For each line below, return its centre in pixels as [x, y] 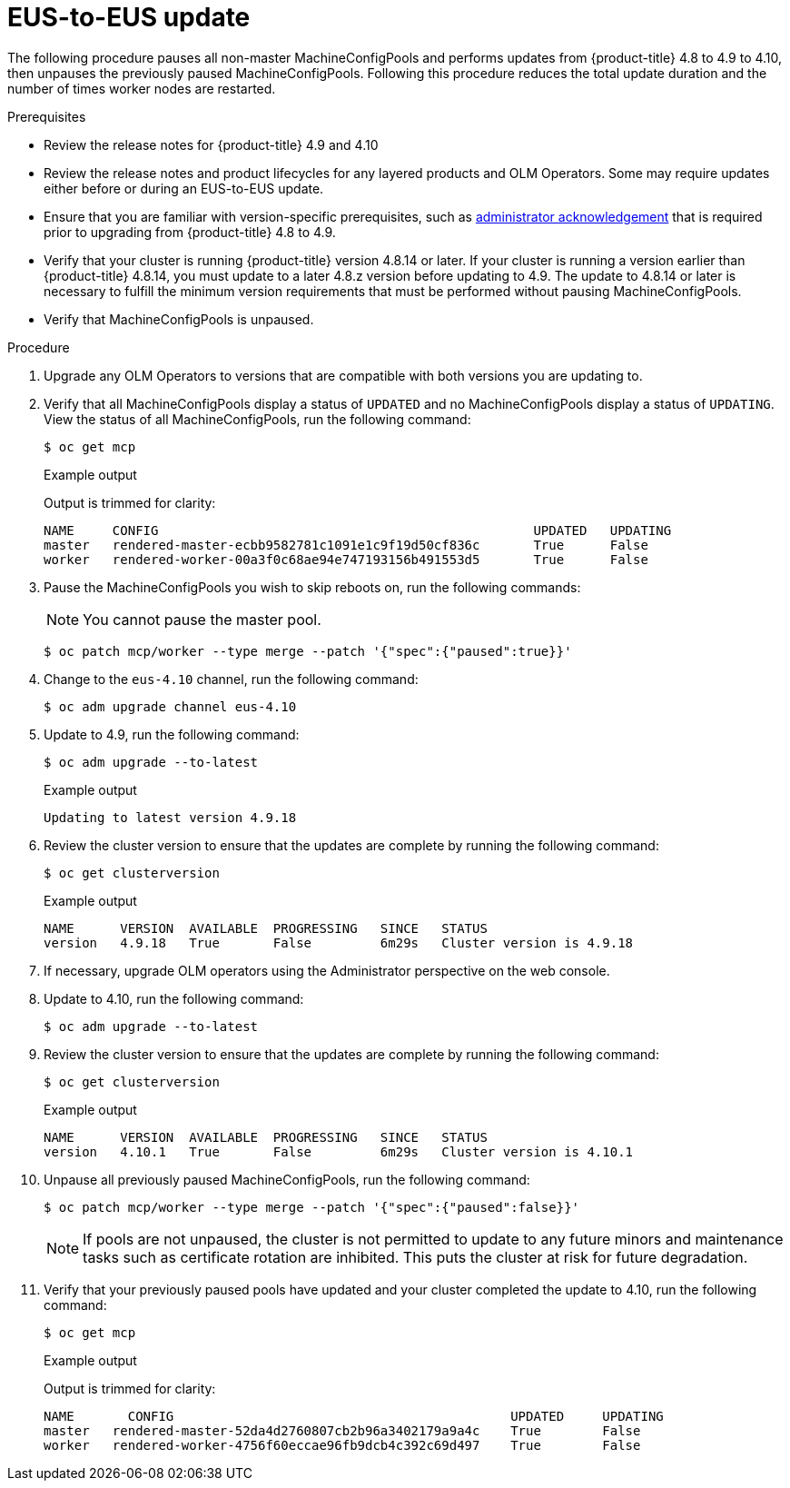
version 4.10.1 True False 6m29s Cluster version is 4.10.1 [339, 1151]
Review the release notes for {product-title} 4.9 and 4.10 [211, 144]
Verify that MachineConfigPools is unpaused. [179, 319]
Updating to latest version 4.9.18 [170, 817]
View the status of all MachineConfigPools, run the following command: [257, 419]
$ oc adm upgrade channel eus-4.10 [170, 706]
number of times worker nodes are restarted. [142, 88]
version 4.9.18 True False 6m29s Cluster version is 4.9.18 [339, 942]
